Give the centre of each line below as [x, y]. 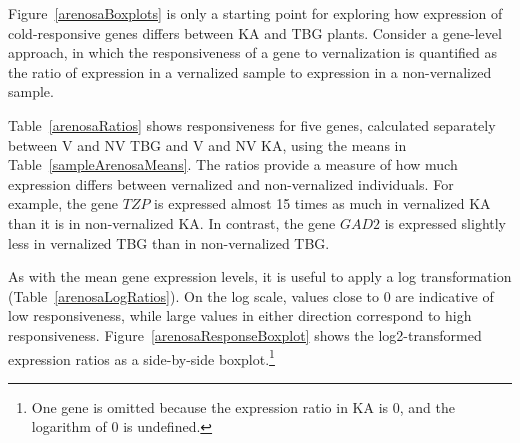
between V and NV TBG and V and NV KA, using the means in [207, 144]
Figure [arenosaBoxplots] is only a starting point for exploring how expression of [255, 13]
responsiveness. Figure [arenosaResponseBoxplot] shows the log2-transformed [245, 334]
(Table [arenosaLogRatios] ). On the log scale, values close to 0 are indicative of [251, 295]
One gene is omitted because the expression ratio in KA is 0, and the [243, 406]
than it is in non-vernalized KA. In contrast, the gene [172, 222]
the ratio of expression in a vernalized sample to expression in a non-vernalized [250, 71]
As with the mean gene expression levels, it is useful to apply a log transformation [260, 276]
